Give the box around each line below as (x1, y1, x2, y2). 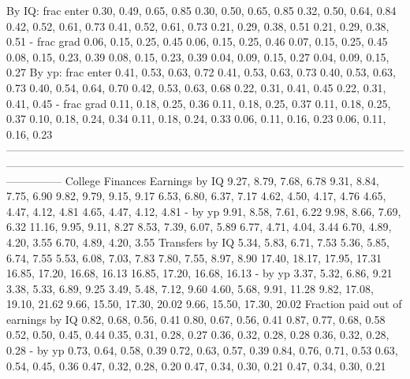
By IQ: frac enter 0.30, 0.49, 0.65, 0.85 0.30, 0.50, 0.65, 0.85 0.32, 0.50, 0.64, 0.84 (6, 2, 397, 18)
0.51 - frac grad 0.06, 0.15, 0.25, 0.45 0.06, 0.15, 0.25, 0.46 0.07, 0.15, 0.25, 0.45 (6, 33, 388, 50)
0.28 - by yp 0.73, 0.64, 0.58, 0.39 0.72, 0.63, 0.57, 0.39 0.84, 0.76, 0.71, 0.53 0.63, (6, 342, 398, 359)
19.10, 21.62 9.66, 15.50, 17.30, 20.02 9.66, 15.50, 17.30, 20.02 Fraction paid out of (6, 295, 402, 312)
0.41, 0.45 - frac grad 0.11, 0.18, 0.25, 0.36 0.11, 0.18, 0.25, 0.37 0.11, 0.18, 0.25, (6, 95, 391, 111)
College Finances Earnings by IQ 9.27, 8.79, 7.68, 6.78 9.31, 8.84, (65, 172, 379, 188)
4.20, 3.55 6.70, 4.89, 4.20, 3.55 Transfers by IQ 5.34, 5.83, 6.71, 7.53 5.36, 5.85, (6, 233, 389, 250)
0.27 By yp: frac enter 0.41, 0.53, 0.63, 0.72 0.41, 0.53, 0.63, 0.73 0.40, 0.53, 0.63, (6, 64, 396, 80)
